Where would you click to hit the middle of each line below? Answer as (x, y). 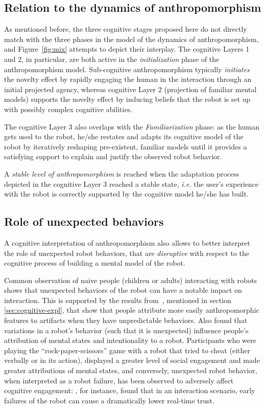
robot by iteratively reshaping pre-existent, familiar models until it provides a (126, 146)
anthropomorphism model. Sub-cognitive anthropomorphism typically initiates (127, 69)
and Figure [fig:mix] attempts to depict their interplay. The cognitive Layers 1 (127, 49)
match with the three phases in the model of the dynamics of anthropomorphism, (131, 39)
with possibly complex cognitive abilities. (68, 109)
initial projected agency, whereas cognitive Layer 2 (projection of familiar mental (130, 89)
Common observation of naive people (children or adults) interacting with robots (131, 280)
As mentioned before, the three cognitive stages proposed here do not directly (126, 29)
